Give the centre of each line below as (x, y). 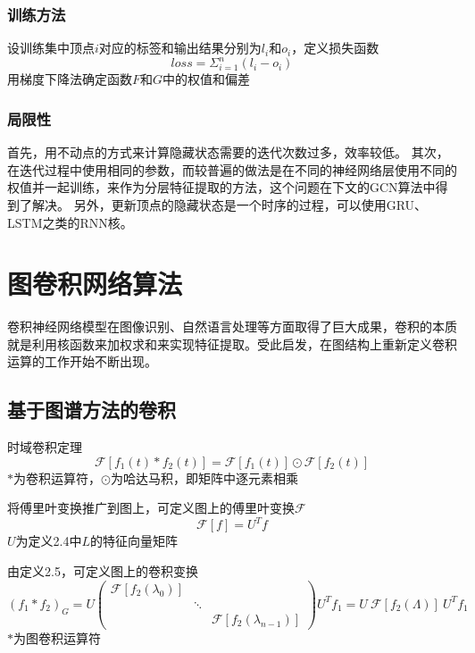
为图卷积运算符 (57, 637)
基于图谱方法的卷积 (92, 410)
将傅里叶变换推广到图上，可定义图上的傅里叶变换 (151, 508)
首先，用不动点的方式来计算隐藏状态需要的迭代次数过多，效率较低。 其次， (228, 152)
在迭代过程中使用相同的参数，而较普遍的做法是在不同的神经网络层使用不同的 (232, 169)
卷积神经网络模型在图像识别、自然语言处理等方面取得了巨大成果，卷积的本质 (232, 326)
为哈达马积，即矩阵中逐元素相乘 (204, 477)
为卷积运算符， (57, 477)
